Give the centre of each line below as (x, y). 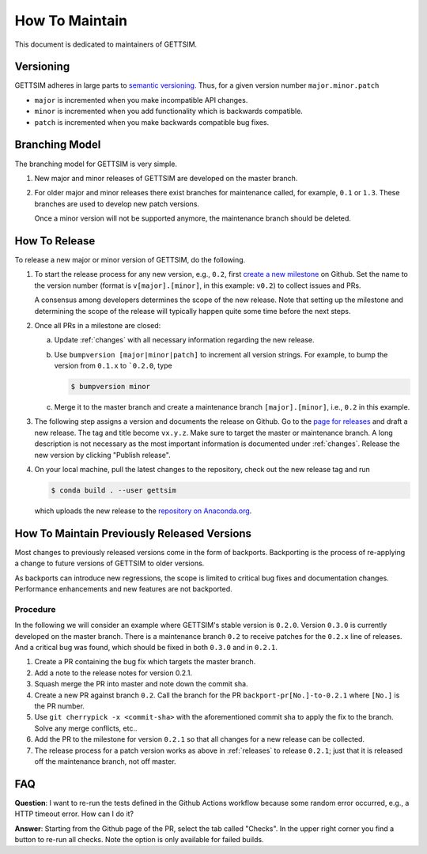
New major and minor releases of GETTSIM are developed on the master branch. (166, 178)
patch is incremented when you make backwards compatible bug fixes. (152, 122)
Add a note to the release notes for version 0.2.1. (113, 673)
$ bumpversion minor (110, 387)
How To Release (55, 241)
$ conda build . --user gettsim (114, 491)
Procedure (35, 609)
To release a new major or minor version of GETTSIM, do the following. (130, 260)
